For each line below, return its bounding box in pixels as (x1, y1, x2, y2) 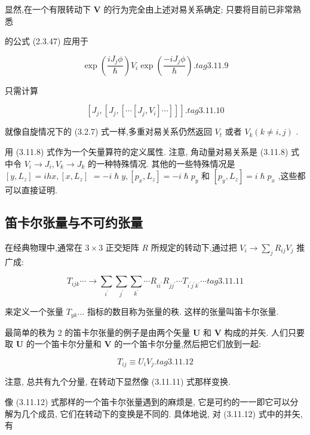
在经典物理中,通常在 (5, 241, 82, 253)
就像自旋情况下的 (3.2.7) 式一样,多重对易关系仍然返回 (5, 125, 212, 138)
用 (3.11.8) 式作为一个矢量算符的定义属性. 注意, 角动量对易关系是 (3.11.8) (5, 145, 288, 157)
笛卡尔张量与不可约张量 (5, 213, 143, 232)
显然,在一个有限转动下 (5, 3, 91, 15)
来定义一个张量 (5, 305, 63, 318)
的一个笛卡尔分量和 (26, 337, 102, 350)
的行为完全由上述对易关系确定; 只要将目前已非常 (103, 3, 293, 15)
